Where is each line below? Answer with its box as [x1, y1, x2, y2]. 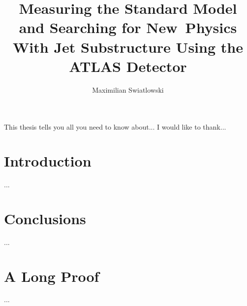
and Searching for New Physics [19, 17, 237, 37]
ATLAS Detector [69, 56, 187, 76]
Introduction [4, 151, 92, 171]
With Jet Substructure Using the [13, 36, 243, 57]
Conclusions [4, 208, 86, 228]
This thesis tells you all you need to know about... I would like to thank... [4, 122, 226, 132]
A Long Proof [4, 266, 99, 286]
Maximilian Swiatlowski [92, 84, 164, 95]
